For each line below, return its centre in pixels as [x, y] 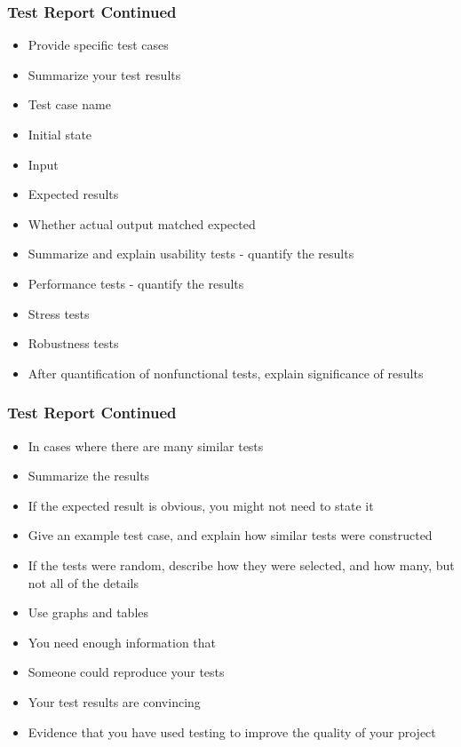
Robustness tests [73, 343]
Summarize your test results [104, 74]
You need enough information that [122, 642]
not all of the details [83, 582]
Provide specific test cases [98, 45]
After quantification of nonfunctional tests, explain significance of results [226, 373]
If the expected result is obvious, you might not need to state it [201, 505]
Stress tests [59, 313]
